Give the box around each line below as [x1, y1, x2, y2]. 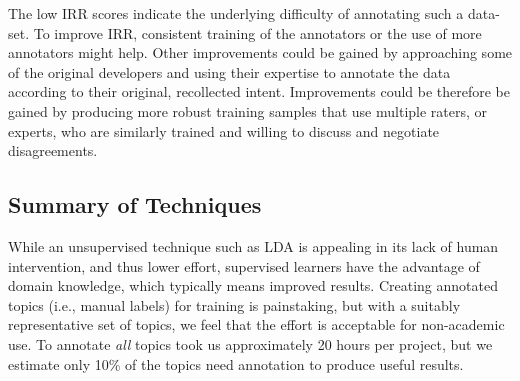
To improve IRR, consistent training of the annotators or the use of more [33, 22, 482, 43]
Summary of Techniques [8, 189, 262, 220]
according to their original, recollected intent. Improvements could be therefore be [8, 81, 511, 102]
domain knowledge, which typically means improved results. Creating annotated [8, 275, 498, 296]
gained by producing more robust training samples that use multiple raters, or [8, 100, 488, 121]
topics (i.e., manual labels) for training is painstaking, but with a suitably [8, 294, 461, 315]
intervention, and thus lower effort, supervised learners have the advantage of [8, 255, 480, 276]
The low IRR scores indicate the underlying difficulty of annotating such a [8, 3, 464, 23]
